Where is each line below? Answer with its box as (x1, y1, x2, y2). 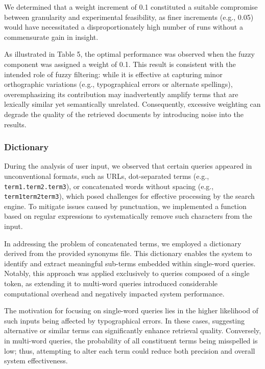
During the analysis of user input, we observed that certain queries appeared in (4, 160, 252, 171)
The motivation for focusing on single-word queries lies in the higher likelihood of (4, 305, 258, 316)
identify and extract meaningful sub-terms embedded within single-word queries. (4, 258, 256, 268)
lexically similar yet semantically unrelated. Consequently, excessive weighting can (4, 99, 261, 109)
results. (4, 119, 27, 129)
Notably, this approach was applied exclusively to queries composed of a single (4, 268, 250, 279)
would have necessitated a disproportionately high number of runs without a (4, 21, 243, 32)
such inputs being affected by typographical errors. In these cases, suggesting (4, 315, 245, 326)
